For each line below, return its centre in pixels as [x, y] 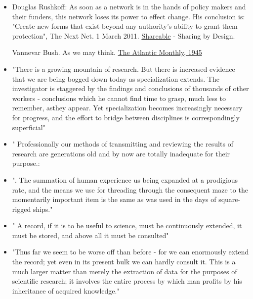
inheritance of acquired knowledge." [66, 290]
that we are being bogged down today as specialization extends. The [116, 78]
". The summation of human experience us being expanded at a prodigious [125, 179]
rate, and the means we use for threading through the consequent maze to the [130, 189]
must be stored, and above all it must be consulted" [90, 235]
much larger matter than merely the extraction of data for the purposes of [125, 271]
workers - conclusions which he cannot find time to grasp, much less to [119, 98]
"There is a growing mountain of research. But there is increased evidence [124, 69]
